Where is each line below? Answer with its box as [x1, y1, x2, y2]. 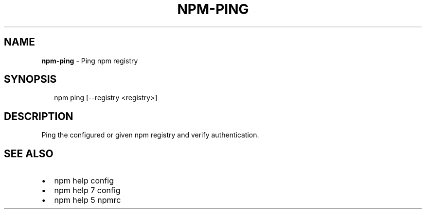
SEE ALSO [4, 147, 53, 160]
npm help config [54, 176, 114, 186]
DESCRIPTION [4, 110, 73, 122]
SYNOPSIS [4, 73, 57, 86]
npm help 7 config [54, 185, 121, 196]
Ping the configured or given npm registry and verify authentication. [41, 131, 259, 139]
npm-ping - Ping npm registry [41, 56, 138, 65]
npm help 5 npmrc [54, 195, 121, 205]
